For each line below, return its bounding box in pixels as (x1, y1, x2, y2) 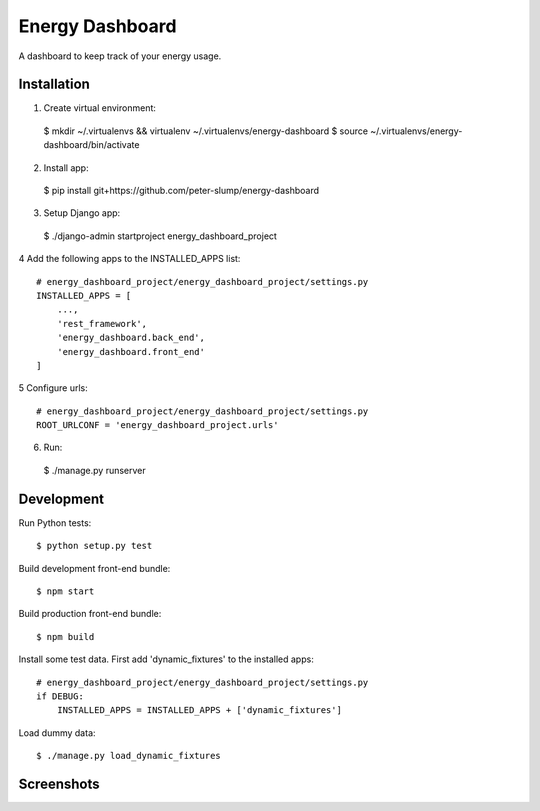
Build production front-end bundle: (18, 608, 162, 620)
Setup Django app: (43, 207, 121, 219)
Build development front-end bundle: (18, 562, 171, 574)
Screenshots (18, 775, 100, 792)
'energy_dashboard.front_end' (56, 346, 205, 357)
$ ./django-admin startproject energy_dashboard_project (43, 230, 277, 242)
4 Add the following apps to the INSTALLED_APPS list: (18, 253, 241, 265)
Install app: (43, 161, 89, 174)
